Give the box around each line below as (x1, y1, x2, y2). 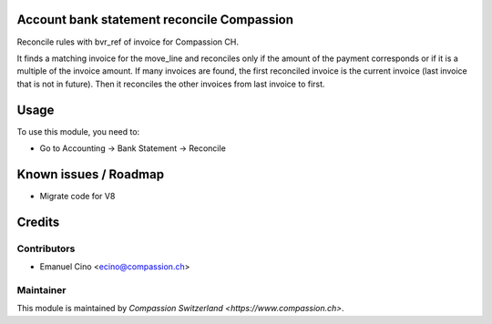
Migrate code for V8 (39, 190, 116, 201)
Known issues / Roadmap (16, 167, 164, 182)
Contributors (16, 242, 76, 255)
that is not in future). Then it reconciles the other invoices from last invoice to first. (16, 78, 325, 89)
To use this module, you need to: (16, 126, 140, 137)
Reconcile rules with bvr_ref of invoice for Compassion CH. (16, 36, 239, 47)
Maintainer (16, 283, 67, 296)
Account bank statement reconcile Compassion (16, 12, 294, 27)
